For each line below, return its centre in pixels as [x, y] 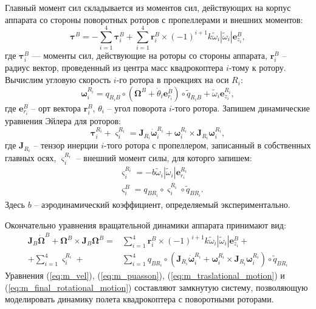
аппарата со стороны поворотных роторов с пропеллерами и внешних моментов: [154, 19]
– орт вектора [56, 108]
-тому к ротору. [257, 68]
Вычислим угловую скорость [58, 80]
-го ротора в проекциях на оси [173, 80]
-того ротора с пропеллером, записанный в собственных [208, 145]
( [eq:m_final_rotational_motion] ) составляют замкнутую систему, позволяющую [156, 287]
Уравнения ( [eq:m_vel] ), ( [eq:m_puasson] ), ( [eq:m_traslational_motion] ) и [145, 275]
